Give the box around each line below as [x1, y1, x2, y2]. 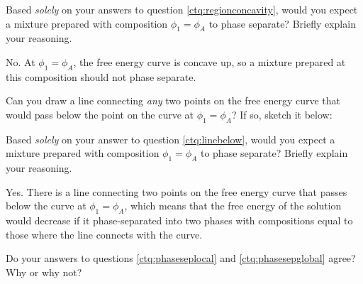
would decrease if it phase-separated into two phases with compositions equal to [6, 213, 353, 228]
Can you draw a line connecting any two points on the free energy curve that [6, 93, 340, 108]
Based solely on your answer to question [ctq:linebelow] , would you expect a [6, 131, 335, 146]
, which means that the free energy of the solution [124, 198, 342, 213]
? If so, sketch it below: [231, 106, 333, 121]
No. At [6, 54, 35, 69]
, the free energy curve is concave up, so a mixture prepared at [73, 54, 346, 69]
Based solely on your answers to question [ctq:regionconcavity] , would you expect [6, 2, 358, 16]
